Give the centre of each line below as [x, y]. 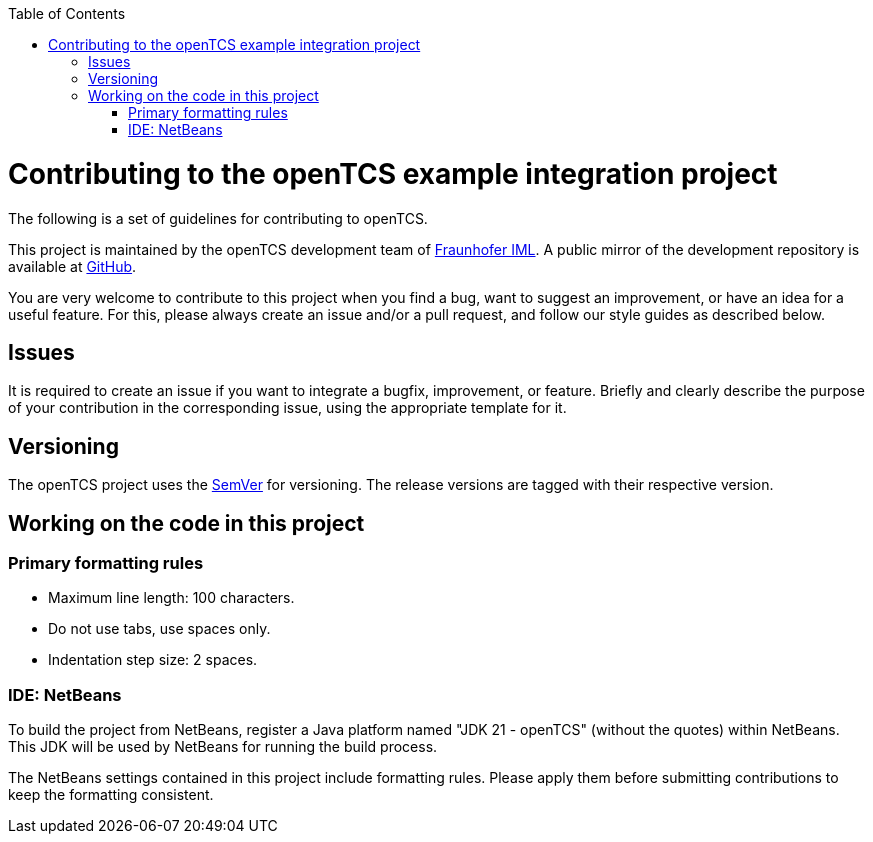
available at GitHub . [72, 266]
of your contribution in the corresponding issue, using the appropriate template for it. [287, 408]
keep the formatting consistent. [111, 795]
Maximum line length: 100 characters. [171, 598]
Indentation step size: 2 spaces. [153, 660]
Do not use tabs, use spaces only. [159, 629]
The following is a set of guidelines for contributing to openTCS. [218, 218]
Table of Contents [67, 13]
